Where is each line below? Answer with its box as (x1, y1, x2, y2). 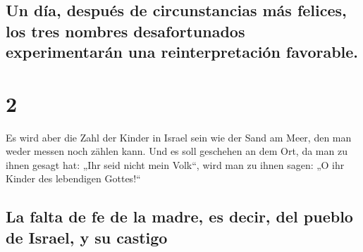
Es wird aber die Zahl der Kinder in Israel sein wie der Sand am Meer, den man (6, 130, 352, 144)
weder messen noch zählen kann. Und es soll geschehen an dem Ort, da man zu (6, 144, 347, 158)
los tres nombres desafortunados (6, 20, 245, 42)
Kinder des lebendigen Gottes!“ (6, 171, 141, 186)
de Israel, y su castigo (6, 226, 168, 248)
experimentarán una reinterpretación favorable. (6, 41, 359, 63)
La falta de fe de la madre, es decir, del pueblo (6, 206, 353, 227)
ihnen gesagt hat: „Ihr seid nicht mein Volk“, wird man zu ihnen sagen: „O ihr (6, 157, 345, 172)
